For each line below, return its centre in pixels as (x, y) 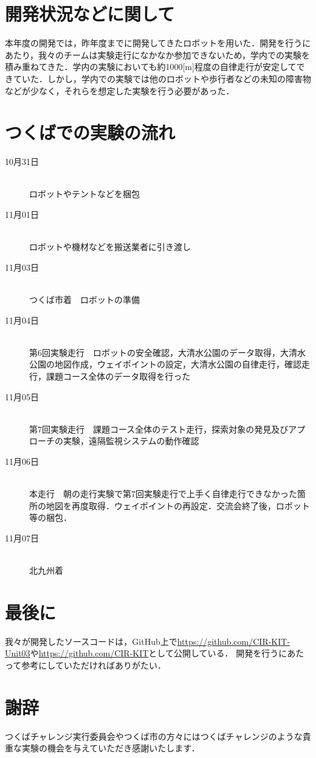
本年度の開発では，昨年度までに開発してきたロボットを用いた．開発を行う (154, 43)
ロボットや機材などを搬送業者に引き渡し (110, 247)
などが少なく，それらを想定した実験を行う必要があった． (120, 90)
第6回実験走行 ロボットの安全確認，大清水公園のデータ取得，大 (159, 352)
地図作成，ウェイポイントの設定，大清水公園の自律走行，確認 (178, 364)
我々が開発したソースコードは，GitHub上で (91, 641)
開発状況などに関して (90, 14)
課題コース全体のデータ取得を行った (118, 376)
